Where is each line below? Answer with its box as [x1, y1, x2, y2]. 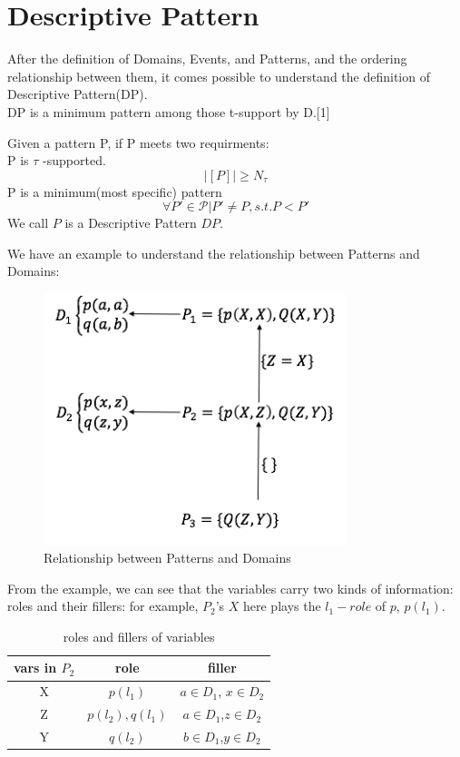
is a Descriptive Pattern [64, 213, 197, 232]
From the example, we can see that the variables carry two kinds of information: [7, 578, 454, 597]
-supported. [43, 151, 106, 170]
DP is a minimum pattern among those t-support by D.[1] [7, 102, 330, 121]
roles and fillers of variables [63, 626, 215, 645]
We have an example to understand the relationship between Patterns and [7, 243, 420, 262]
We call [7, 213, 49, 232]
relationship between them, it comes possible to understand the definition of [7, 66, 430, 85]
